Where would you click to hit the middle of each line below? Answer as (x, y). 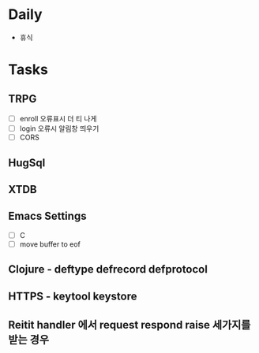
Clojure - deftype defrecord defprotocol (108, 269)
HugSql (27, 163)
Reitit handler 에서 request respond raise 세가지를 (129, 325)
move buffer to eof (50, 244)
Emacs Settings (47, 216)
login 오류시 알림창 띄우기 (59, 128)
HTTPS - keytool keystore (73, 296)
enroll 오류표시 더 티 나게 (58, 118)
